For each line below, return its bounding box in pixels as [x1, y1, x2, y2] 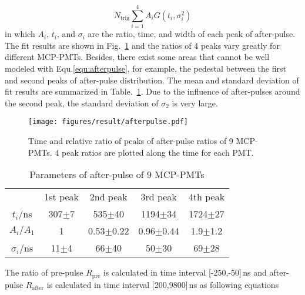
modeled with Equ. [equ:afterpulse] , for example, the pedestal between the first [5, 62, 286, 74]
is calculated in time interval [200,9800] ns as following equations [46, 278, 279, 290]
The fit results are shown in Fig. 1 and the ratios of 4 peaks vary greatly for [5, 39, 280, 51]
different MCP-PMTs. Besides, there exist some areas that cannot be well [5, 51, 270, 63]
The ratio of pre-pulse [5, 266, 83, 279]
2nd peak [89, 190, 128, 204]
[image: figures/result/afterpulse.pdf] [28, 118, 189, 126]
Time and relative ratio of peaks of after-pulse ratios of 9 [28, 134, 233, 146]
